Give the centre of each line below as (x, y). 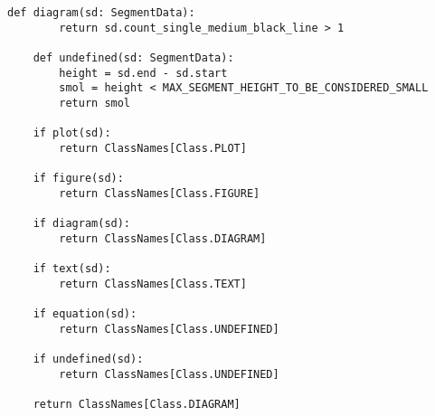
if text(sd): (72, 269)
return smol (95, 103)
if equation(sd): (85, 314)
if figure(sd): (78, 179)
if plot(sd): (72, 133)
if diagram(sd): (82, 224)
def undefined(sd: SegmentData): (133, 57)
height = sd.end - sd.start (143, 73)
